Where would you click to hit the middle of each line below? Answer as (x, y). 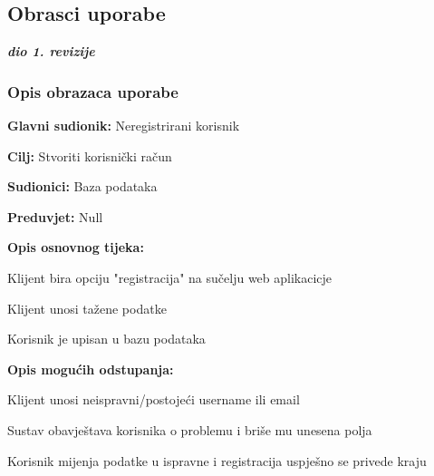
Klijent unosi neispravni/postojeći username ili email (154, 399)
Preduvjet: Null (55, 216)
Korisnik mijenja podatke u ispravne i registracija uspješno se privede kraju (217, 460)
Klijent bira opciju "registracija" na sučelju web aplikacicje (170, 277)
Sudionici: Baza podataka (82, 186)
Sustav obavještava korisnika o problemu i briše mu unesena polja (190, 429)
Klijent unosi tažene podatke (87, 308)
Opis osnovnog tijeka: (76, 247)
